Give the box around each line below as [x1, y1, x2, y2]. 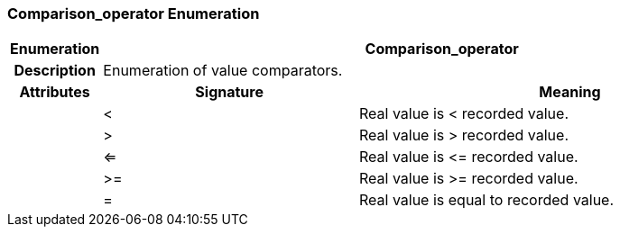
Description [14, 61, 96, 80]
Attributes [19, 83, 90, 102]
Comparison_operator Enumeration [7, 4, 260, 22]
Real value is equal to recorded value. [358, 191, 615, 210]
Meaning [539, 83, 601, 102]
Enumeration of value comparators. [103, 61, 343, 80]
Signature [195, 83, 264, 102]
